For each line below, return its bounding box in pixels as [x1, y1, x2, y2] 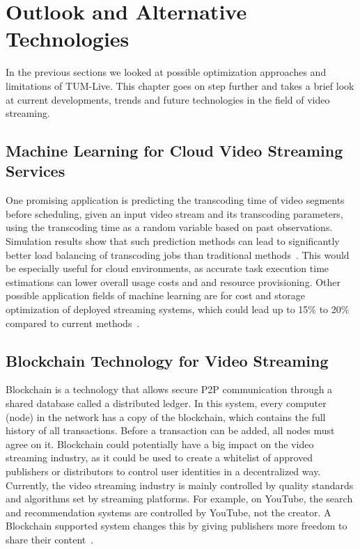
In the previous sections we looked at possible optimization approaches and [6, 65, 327, 79]
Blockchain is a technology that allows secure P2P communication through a [6, 382, 333, 397]
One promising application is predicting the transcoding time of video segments [6, 193, 345, 207]
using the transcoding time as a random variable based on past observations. [6, 220, 333, 234]
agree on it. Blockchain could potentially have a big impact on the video [6, 436, 314, 451]
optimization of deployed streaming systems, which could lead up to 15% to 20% [6, 302, 350, 317]
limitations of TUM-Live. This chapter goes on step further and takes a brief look [6, 78, 354, 93]
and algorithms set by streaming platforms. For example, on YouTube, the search [6, 491, 353, 506]
